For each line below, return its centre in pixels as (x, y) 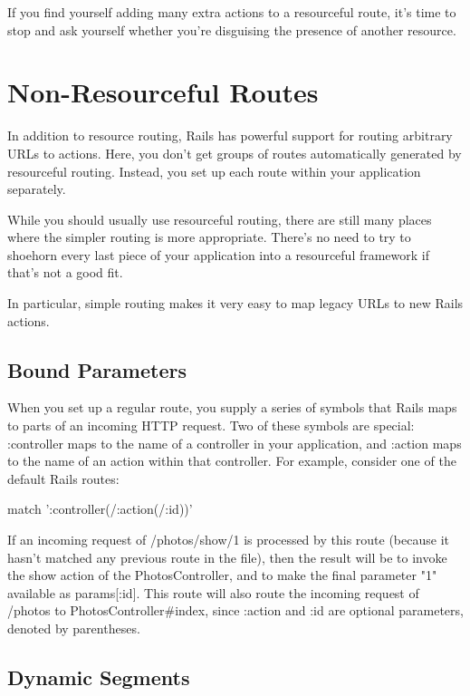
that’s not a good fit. (65, 272)
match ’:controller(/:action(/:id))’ (100, 509)
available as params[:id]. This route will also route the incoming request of (213, 592)
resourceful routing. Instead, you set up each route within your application (214, 171)
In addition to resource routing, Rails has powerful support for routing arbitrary (230, 135)
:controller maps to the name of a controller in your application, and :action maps (235, 443)
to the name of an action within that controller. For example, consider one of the (232, 461)
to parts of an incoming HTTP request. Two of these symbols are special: (211, 425)
